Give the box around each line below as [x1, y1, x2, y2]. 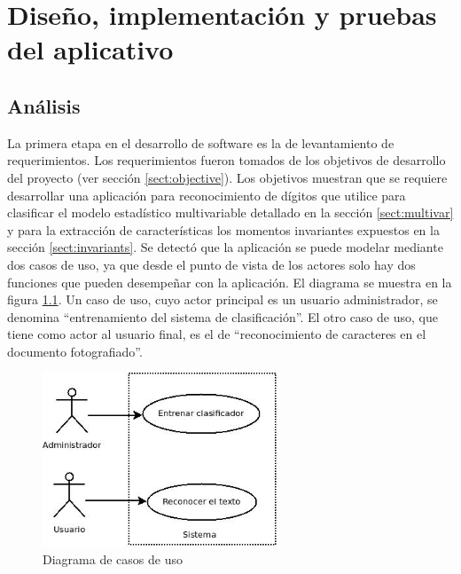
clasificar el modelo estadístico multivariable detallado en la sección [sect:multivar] [7, 203, 454, 222]
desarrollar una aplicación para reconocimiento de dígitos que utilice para [7, 185, 406, 204]
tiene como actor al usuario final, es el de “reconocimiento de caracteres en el [7, 325, 426, 343]
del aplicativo [7, 31, 174, 67]
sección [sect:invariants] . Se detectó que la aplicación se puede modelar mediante [7, 238, 443, 256]
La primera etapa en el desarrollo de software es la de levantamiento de [7, 133, 395, 152]
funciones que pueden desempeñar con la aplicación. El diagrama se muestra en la [7, 272, 452, 291]
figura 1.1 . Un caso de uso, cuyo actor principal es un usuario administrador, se [7, 290, 438, 309]
